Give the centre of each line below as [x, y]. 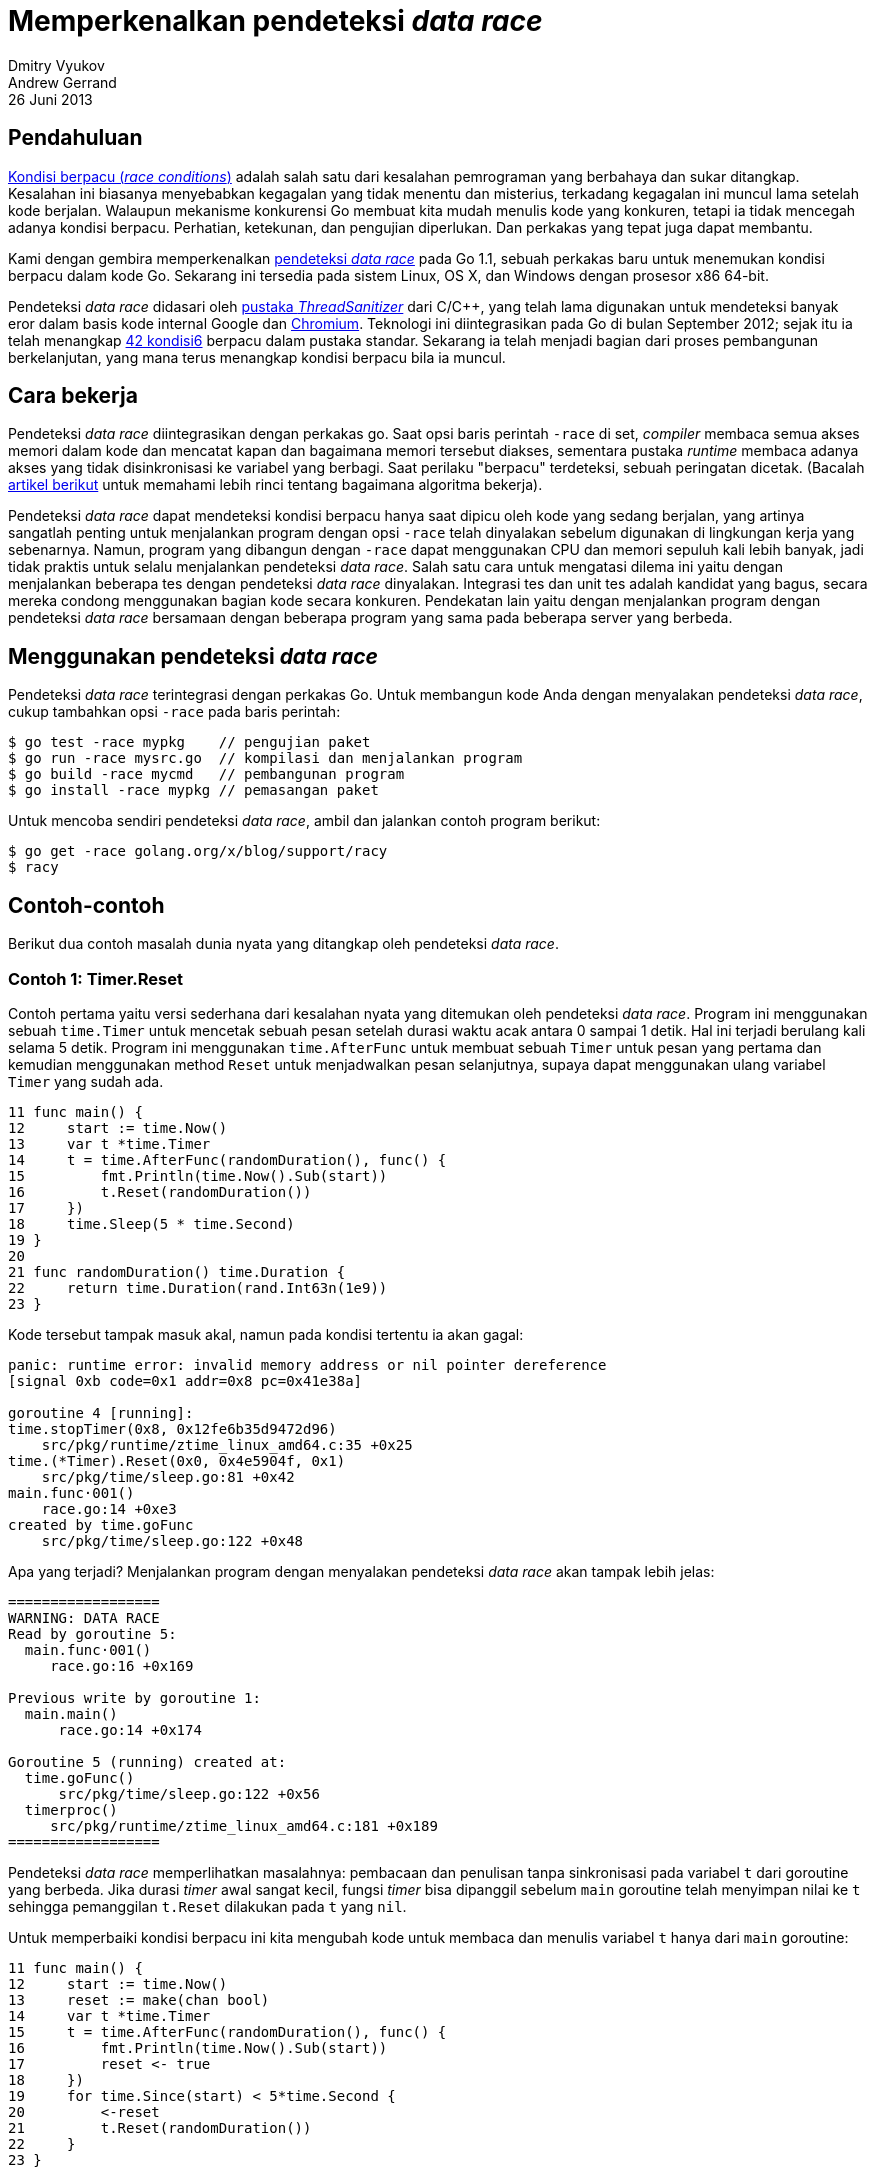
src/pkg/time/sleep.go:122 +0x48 [172, 1540]
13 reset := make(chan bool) [139, 1999]
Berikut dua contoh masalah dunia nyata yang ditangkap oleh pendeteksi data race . [283, 944]
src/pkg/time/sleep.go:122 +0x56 [189, 1793]
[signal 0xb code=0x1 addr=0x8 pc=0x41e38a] [185, 1380]
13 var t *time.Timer [109, 1143]
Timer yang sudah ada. [86, 1081]
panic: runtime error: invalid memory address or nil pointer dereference [307, 1364]
